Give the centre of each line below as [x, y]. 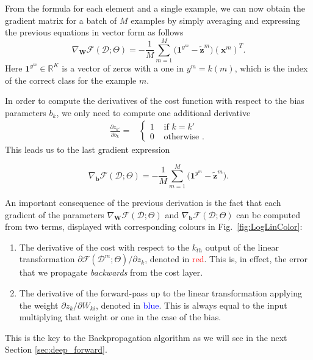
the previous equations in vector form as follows [94, 32]
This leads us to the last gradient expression [88, 149]
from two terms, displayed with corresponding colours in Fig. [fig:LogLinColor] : [154, 226]
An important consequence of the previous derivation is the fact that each [143, 203]
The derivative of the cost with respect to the [104, 247]
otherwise [182, 137]
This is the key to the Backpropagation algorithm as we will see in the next [146, 337]
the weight [39, 305]
